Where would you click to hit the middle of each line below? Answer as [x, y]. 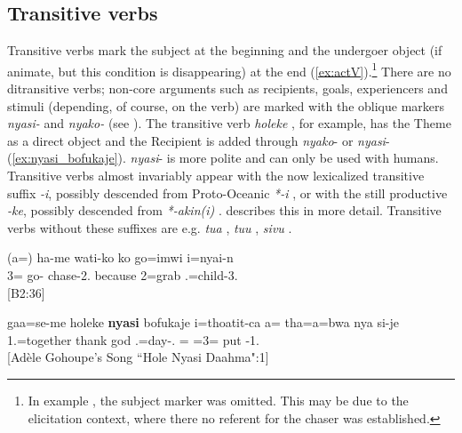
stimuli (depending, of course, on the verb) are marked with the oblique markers [226, 105]
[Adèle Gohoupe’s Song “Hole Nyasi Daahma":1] [138, 357]
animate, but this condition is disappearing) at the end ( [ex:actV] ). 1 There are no [229, 69]
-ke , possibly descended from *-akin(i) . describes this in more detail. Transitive [224, 210]
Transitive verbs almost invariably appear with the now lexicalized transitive [216, 176]
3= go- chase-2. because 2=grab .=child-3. [123, 274]
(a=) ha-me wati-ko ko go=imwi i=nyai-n [120, 257]
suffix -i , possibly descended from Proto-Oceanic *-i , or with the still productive [227, 192]
